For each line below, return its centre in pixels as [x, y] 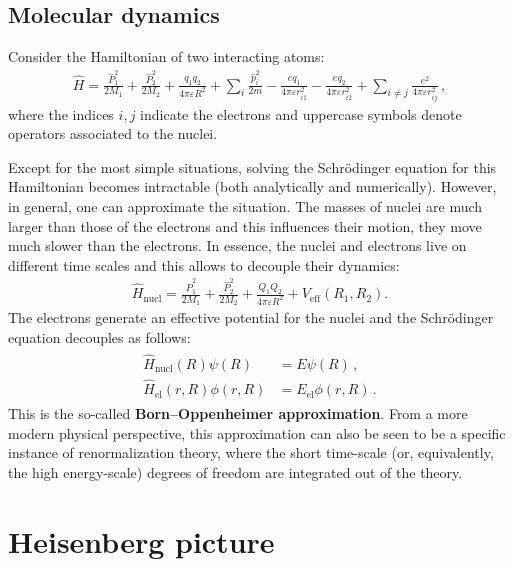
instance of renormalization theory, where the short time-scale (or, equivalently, [251, 452]
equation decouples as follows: [99, 337]
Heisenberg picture [141, 540]
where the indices [61, 113]
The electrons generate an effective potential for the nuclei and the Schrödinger [251, 317]
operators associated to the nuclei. [113, 133]
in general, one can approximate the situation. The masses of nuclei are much [245, 205]
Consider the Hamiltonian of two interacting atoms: [166, 56]
